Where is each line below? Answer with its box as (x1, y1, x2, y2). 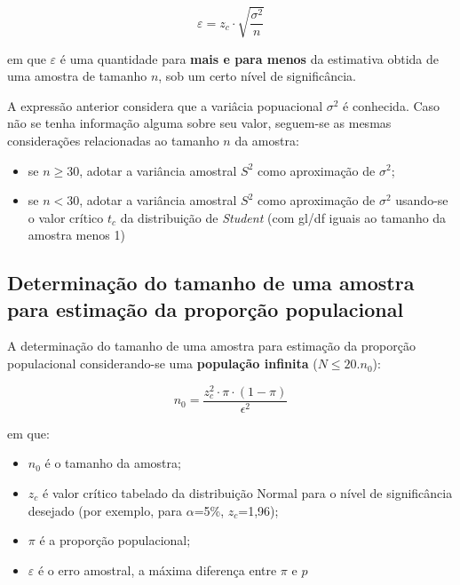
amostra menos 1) (28, 225, 125, 244)
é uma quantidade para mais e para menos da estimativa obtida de (59, 49, 439, 67)
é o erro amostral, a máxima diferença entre (37, 560, 277, 579)
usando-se (395, 191, 448, 209)
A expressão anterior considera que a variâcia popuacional (7, 96, 323, 115)
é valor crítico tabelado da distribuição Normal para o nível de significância (43, 484, 453, 502)
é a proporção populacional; (39, 531, 191, 549)
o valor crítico (28, 208, 104, 226)
